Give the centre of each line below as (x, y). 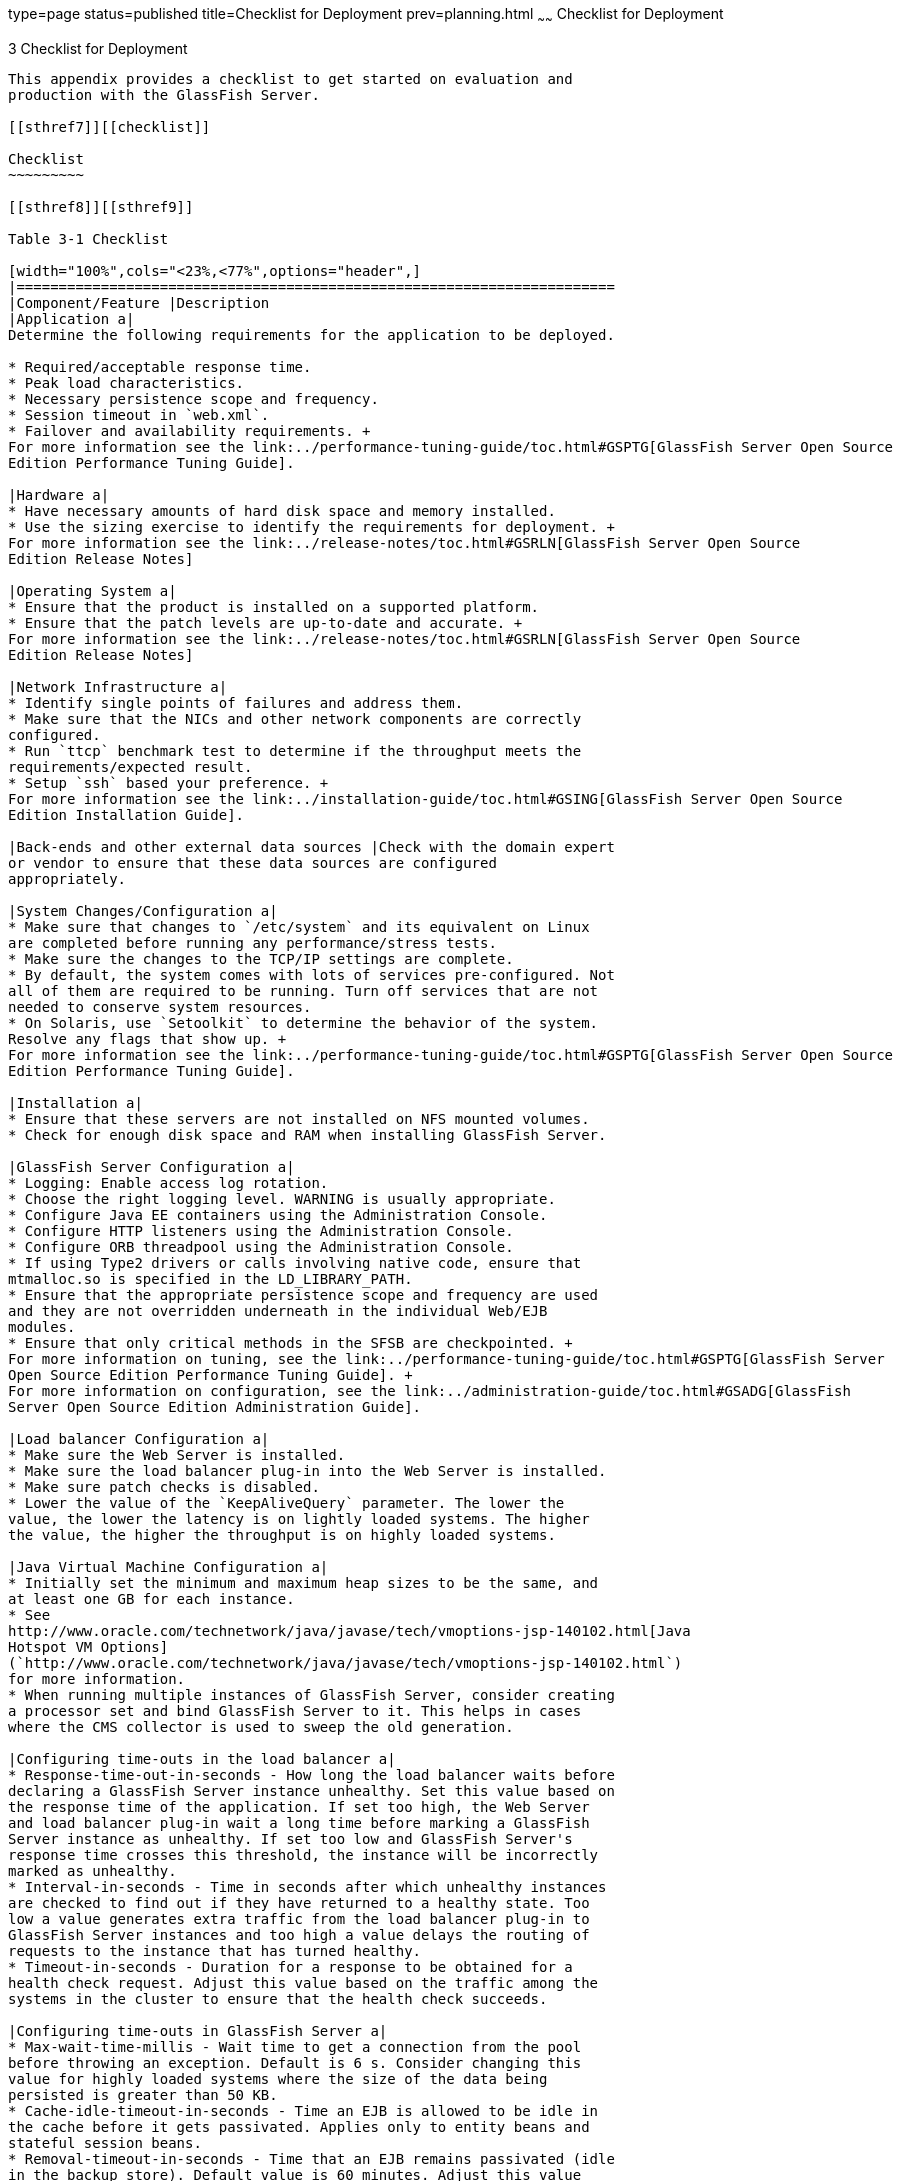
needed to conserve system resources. (160, 1006)
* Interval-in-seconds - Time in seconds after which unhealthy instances (307, 1886)
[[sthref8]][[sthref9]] (101, 206)
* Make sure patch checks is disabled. (164, 1486)
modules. (42, 1326)
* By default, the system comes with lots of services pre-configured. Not (311, 974)
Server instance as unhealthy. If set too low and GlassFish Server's (290, 1838)
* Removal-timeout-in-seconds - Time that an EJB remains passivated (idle (311, 2158)
